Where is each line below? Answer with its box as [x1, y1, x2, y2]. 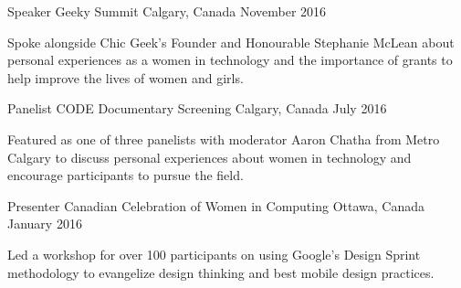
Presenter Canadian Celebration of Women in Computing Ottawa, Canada [7, 196, 425, 215]
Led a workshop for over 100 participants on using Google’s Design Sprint [7, 244, 421, 263]
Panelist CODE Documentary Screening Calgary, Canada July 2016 [7, 99, 387, 118]
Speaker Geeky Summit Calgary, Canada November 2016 [7, 2, 327, 20]
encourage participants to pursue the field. [7, 165, 244, 185]
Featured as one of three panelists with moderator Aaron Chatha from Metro [7, 129, 440, 148]
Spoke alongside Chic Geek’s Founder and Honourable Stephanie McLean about [7, 32, 455, 51]
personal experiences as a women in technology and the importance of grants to [7, 50, 453, 69]
